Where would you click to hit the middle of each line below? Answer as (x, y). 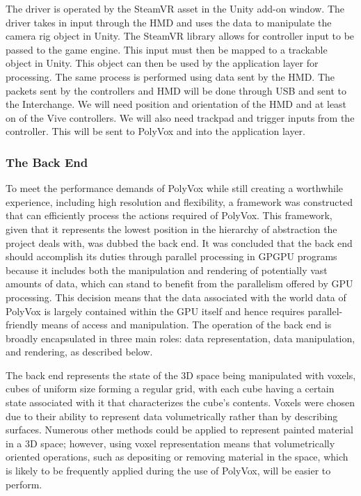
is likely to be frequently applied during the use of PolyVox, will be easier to (168, 471)
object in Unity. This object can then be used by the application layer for (162, 63)
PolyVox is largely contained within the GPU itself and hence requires (155, 311)
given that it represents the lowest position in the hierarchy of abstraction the (171, 229)
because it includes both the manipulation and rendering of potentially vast (167, 270)
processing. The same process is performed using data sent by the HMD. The (170, 76)
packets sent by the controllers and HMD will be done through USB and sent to (176, 90)
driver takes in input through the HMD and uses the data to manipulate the (169, 22)
